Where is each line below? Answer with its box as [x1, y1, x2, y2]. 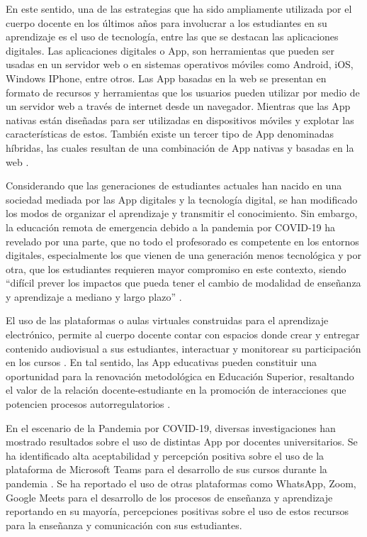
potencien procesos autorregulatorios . [6, 397, 171, 411]
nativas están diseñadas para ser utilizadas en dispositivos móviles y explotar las [6, 112, 354, 127]
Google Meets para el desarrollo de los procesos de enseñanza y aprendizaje [6, 489, 333, 504]
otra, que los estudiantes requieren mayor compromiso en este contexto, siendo [6, 261, 346, 276]
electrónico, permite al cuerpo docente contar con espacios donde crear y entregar [6, 327, 360, 342]
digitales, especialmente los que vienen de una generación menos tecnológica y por [6, 248, 362, 262]
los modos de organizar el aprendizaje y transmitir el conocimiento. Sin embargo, [6, 206, 358, 221]
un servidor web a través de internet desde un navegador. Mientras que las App [6, 99, 351, 114]
